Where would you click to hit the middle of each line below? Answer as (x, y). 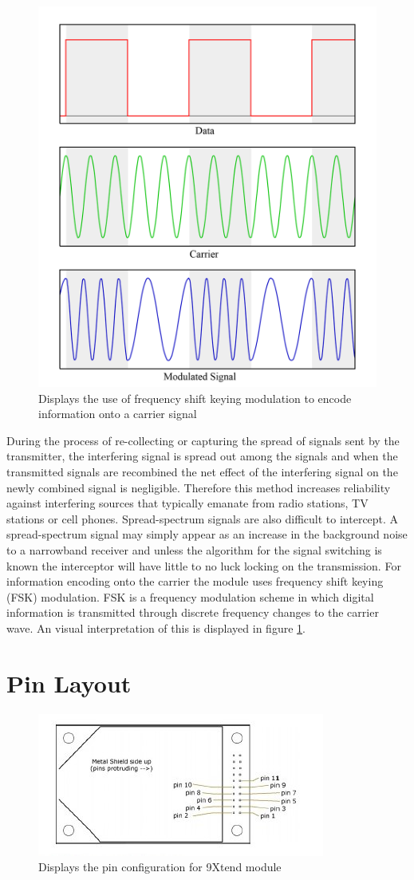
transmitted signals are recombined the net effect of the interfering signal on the (202, 472)
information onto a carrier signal (118, 414)
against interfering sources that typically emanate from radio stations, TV (187, 503)
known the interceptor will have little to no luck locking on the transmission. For (204, 565)
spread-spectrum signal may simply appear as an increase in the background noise (207, 534)
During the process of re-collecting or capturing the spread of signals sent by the (203, 440)
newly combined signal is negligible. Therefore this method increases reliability (199, 487)
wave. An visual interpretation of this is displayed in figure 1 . (156, 628)
